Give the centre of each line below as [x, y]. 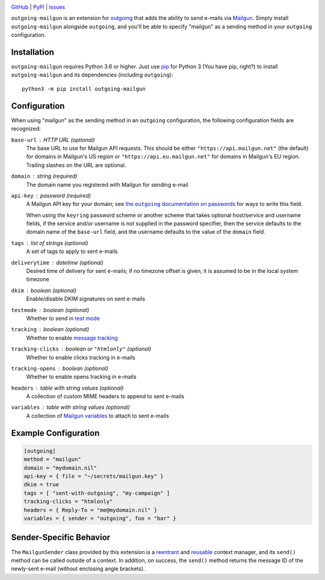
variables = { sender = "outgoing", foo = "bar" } [100, 518]
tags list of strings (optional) [50, 243]
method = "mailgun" [52, 460]
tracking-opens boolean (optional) [60, 368]
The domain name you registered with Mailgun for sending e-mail [107, 184]
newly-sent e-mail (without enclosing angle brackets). [78, 569]
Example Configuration [55, 433]
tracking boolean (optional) [50, 329]
